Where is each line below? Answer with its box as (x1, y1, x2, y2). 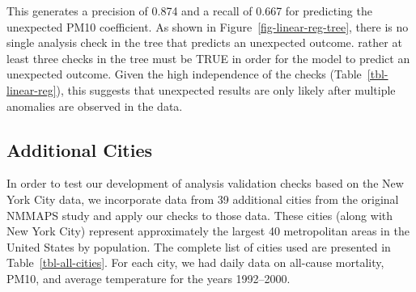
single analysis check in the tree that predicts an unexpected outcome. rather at (6, 34, 402, 51)
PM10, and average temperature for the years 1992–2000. (6, 269, 291, 286)
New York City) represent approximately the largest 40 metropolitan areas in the (6, 222, 410, 239)
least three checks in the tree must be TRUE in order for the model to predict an (6, 49, 410, 66)
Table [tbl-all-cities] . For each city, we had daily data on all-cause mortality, (6, 254, 384, 271)
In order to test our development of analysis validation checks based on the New (6, 175, 404, 192)
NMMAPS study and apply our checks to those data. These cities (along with (6, 206, 393, 223)
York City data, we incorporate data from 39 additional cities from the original (6, 190, 399, 207)
